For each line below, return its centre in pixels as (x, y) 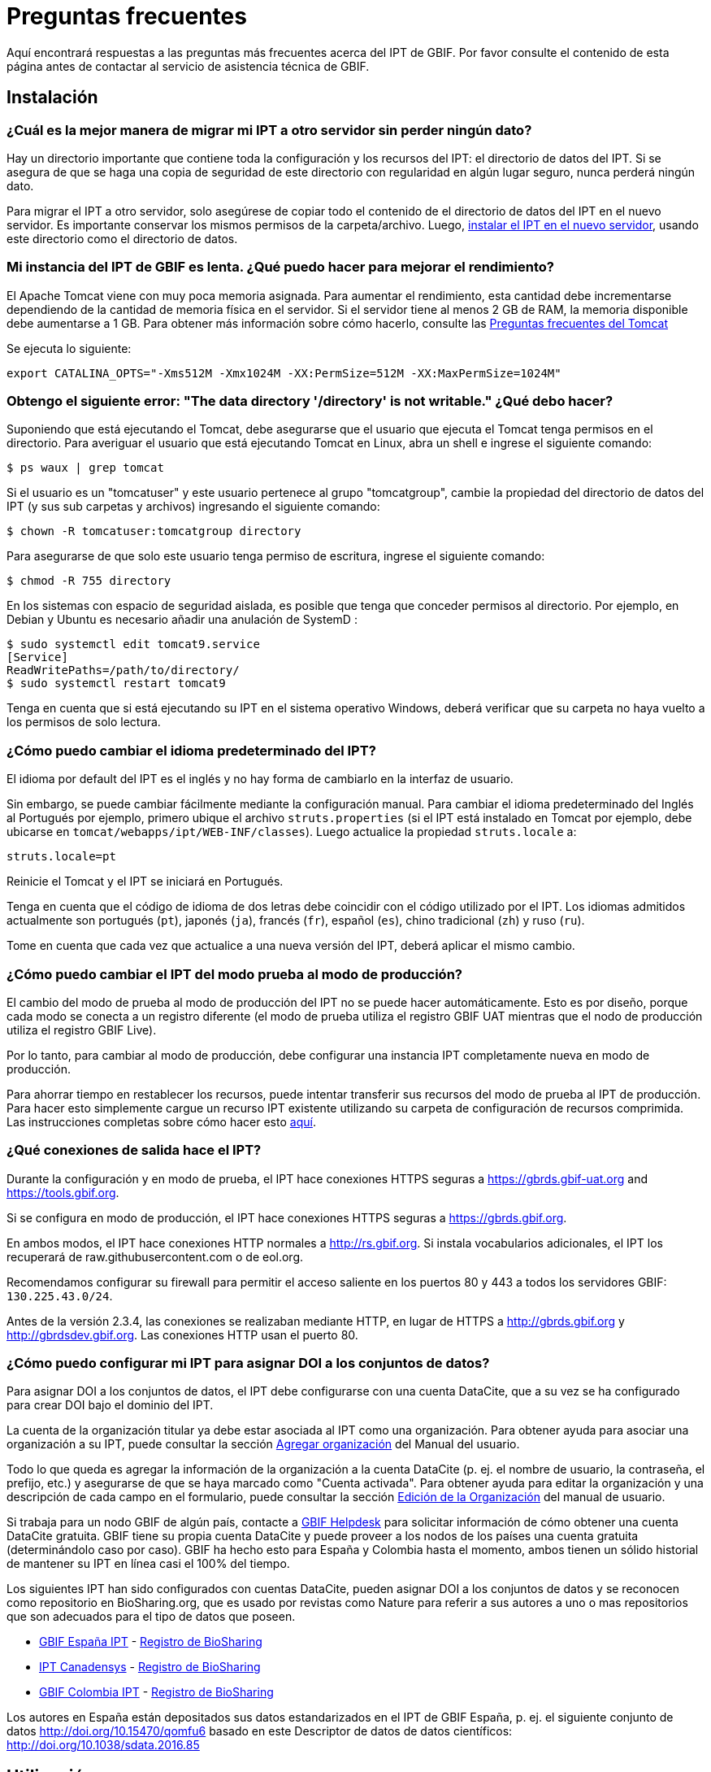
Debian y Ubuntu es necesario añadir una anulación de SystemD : (182, 620)
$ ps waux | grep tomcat (85, 468)
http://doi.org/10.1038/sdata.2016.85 (103, 1745)
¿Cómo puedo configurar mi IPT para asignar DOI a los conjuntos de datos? (248, 1363)
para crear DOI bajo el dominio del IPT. (110, 1405)
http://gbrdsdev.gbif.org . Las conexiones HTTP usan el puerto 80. (182, 1334)
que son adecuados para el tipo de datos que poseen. (151, 1617)
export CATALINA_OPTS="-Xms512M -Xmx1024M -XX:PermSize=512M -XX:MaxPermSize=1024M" (284, 373)
